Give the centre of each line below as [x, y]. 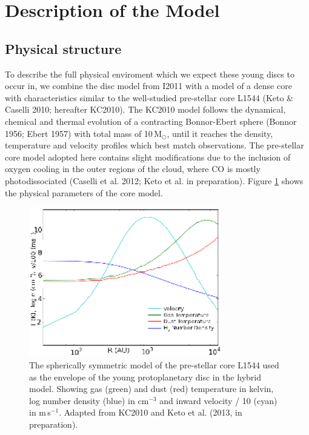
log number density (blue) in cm [89, 400]
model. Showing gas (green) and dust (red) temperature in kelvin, [151, 389]
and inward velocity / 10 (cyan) [218, 400]
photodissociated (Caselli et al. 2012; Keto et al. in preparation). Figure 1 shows [154, 180]
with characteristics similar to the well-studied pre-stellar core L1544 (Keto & [149, 97]
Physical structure [63, 48]
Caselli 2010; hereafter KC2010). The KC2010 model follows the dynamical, [145, 109]
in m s [40, 412]
